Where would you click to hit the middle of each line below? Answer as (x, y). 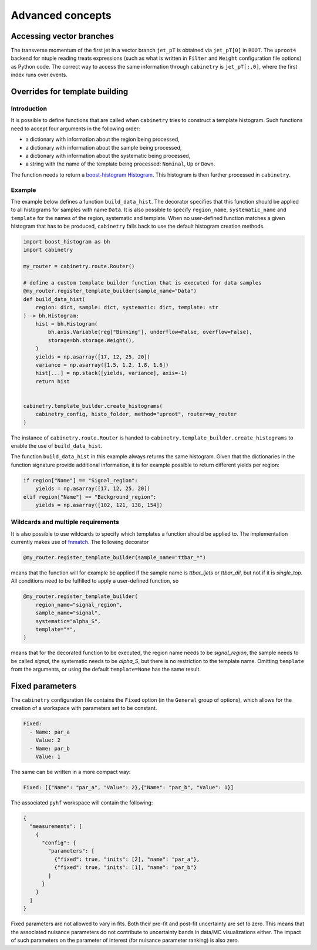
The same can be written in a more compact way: (71, 772)
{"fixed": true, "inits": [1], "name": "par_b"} (125, 868)
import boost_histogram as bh (67, 242)
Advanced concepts (61, 15)
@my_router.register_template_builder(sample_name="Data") (110, 291)
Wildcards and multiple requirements (65, 522)
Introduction (29, 109)
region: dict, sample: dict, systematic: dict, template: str (127, 307)
